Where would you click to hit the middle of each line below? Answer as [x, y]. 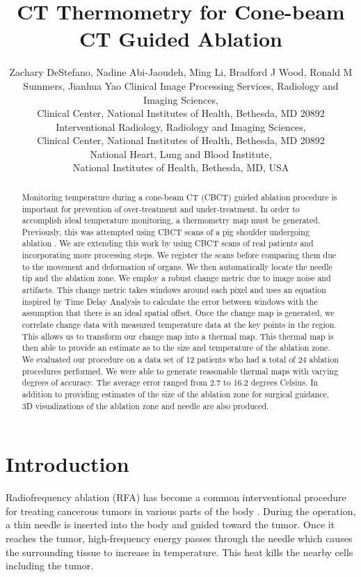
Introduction [67, 464]
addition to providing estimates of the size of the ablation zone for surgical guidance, [176, 394]
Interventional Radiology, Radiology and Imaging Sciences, [181, 126]
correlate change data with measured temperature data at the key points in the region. [179, 325]
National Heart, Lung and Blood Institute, [181, 153]
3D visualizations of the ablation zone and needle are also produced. [145, 405]
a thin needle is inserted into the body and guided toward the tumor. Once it [170, 524]
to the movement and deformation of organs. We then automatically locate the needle [177, 266]
